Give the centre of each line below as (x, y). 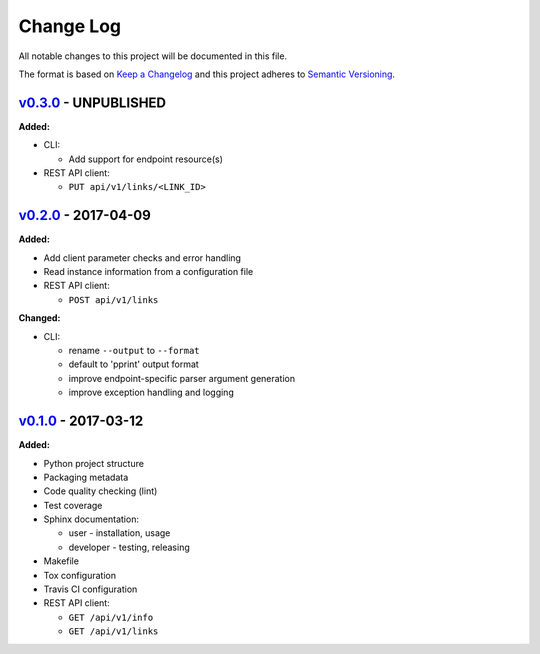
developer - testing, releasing (129, 547)
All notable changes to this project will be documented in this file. (153, 56)
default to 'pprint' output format (133, 364)
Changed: (39, 318)
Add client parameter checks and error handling (142, 257)
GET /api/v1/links (113, 631)
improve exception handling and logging (151, 392)
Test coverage (73, 505)
